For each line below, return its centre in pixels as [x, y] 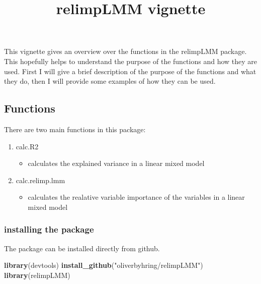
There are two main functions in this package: [75, 129]
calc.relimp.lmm [40, 180]
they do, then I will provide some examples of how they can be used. [110, 81]
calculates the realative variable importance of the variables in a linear [136, 197]
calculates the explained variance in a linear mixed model [116, 163]
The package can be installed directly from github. [82, 248]
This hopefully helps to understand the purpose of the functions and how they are [131, 61]
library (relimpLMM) [37, 275]
